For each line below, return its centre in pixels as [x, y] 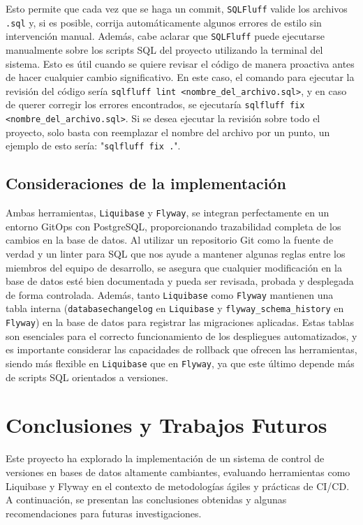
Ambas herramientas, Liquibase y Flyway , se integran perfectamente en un [168, 213]
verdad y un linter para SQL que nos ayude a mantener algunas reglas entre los [176, 254]
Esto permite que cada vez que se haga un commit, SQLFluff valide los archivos [177, 8]
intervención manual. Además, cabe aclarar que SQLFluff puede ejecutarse [165, 36]
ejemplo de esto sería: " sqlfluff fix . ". [93, 146]
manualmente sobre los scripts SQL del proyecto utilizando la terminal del [164, 49]
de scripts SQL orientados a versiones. [87, 377]
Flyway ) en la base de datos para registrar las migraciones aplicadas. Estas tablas [180, 322]
